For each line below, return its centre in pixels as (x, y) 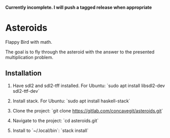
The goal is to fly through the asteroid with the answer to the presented (80, 52)
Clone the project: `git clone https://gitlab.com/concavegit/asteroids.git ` (88, 111)
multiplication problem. (29, 57)
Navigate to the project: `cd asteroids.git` (55, 120)
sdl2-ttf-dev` (26, 91)
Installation (23, 73)
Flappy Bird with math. (29, 42)
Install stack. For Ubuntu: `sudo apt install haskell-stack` (72, 101)
